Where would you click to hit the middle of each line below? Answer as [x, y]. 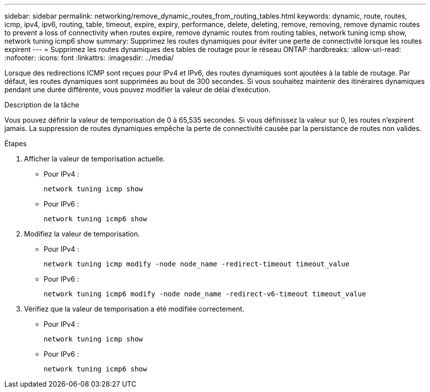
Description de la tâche [42, 105]
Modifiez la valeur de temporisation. [82, 234]
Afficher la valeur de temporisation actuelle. [95, 159]
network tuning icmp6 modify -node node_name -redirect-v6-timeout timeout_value [205, 294]
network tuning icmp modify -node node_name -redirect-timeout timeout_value [197, 264]
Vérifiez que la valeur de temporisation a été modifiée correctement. [134, 309]
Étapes [16, 144]
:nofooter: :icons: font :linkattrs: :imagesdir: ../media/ [89, 58]
